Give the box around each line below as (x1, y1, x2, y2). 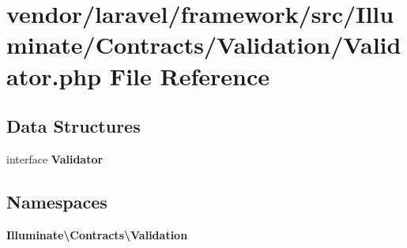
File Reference (109, 59, 269, 92)
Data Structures (6, 114, 141, 138)
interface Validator (6, 150, 104, 167)
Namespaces (6, 189, 107, 213)
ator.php (6, 59, 102, 92)
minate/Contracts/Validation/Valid (6, 28, 401, 61)
